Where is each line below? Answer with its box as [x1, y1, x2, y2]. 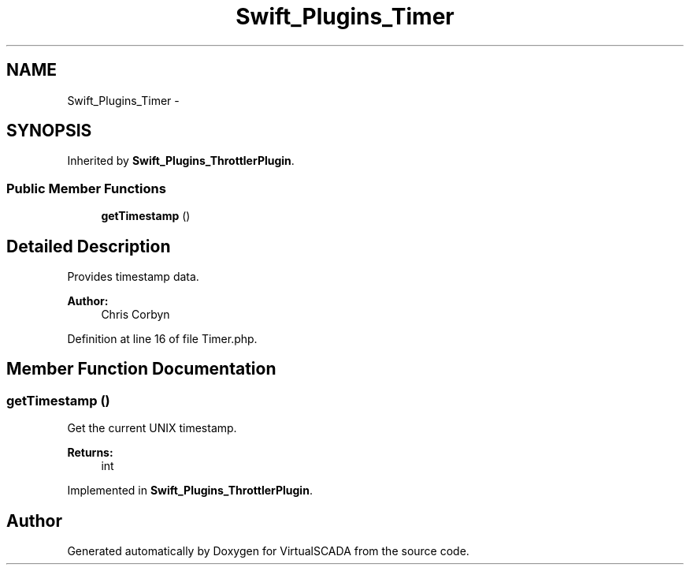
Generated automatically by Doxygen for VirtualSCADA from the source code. [67, 544, 469, 558]
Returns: [67, 446, 113, 460]
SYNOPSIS [6, 121, 92, 141]
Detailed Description [6, 236, 171, 256]
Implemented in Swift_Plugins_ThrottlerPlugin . [67, 483, 313, 498]
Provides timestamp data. [67, 270, 199, 284]
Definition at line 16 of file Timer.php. [67, 332, 258, 346]
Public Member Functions [6, 180, 166, 196]
